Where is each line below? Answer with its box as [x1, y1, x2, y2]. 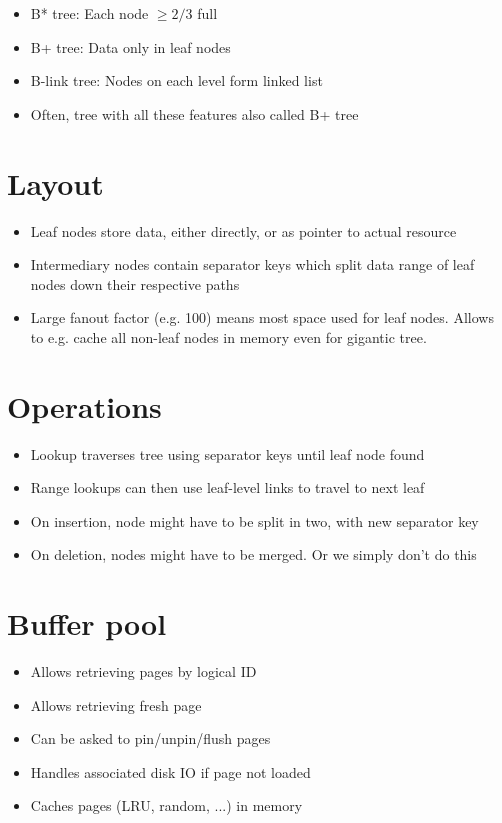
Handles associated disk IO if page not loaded [30, 761, 311, 782]
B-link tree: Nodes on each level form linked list [30, 70, 323, 91]
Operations [7, 385, 162, 426]
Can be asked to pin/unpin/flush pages [30, 728, 271, 749]
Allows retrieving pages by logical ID [30, 661, 257, 682]
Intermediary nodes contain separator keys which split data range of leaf [30, 254, 475, 275]
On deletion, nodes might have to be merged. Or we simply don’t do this [30, 544, 477, 565]
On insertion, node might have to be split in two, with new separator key [30, 510, 479, 531]
